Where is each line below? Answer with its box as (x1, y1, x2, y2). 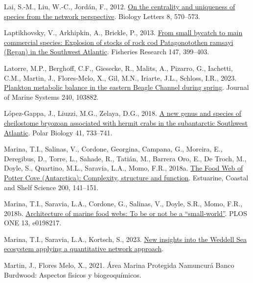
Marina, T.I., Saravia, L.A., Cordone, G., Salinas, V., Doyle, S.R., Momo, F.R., (4, 198, 243, 209)
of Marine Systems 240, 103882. (4, 91, 99, 102)
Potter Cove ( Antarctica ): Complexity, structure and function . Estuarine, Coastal (4, 172, 249, 182)
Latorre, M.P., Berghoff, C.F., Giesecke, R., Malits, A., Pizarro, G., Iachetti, (4, 63, 233, 73)
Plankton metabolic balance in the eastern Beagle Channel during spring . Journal (4, 82, 249, 92)
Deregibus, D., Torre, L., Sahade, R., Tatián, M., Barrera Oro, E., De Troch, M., (4, 153, 247, 163)
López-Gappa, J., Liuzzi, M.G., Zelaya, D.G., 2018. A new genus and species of (4, 108, 242, 118)
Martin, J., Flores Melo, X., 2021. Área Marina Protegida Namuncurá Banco (4, 260, 234, 270)
